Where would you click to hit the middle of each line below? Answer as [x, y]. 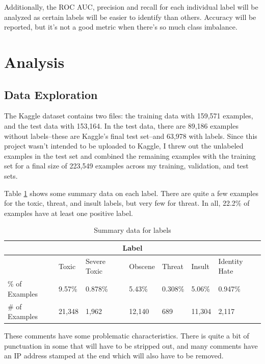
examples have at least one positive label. [69, 213]
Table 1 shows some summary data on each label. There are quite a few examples [131, 193]
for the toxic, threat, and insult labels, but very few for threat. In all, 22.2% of [127, 203]
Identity [231, 261]
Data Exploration [51, 94]
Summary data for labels [132, 230]
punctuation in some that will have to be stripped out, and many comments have [131, 345]
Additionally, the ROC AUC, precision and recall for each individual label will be [131, 7]
